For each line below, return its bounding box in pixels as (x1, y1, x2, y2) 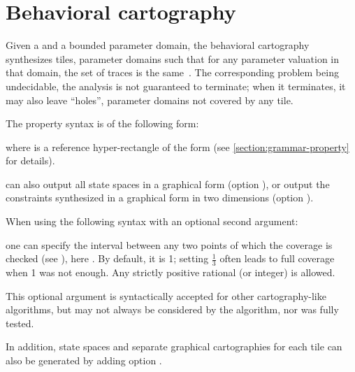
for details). (6, 153, 55, 168)
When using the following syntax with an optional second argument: (6, 214, 298, 229)
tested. (6, 315, 34, 330)
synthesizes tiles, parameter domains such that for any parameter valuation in (6, 51, 340, 66)
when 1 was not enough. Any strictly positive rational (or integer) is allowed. (6, 265, 335, 280)
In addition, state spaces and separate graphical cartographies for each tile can (6, 339, 342, 354)
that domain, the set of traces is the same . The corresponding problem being (6, 65, 339, 80)
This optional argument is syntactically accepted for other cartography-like (6, 288, 326, 303)
